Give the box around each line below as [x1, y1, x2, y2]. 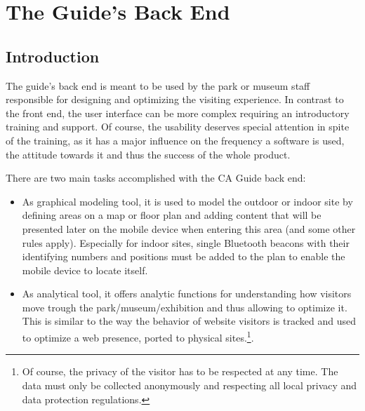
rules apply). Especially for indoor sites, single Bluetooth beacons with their [22, 235, 350, 250]
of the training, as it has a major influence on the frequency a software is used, [6, 133, 345, 147]
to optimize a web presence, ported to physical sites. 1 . [22, 328, 254, 344]
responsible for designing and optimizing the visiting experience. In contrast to [6, 92, 344, 107]
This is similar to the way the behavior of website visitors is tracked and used [22, 314, 356, 328]
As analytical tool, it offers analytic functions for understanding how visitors [22, 286, 352, 301]
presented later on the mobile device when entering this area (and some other [22, 221, 356, 236]
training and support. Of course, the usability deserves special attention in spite [6, 119, 350, 134]
